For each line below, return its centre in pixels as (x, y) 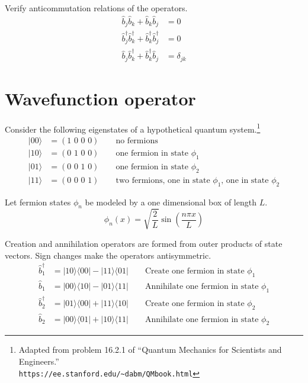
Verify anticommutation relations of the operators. (96, 8)
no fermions (137, 141)
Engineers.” (39, 361)
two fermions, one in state (163, 180)
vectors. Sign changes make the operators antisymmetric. (108, 255)
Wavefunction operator (100, 98)
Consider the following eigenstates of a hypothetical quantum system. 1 (133, 128)
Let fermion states (38, 202)
